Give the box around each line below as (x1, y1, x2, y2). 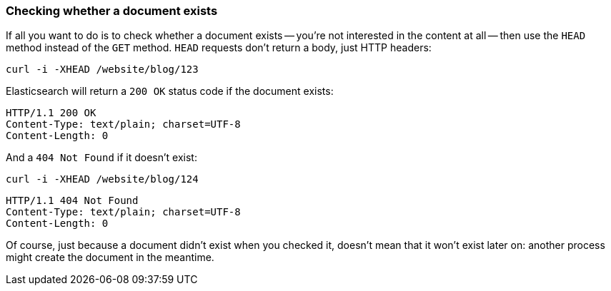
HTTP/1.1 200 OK (6, 107, 96, 119)
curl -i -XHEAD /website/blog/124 (6, 173, 199, 185)
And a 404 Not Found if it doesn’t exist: (6, 151, 197, 164)
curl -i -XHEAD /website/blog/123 (6, 63, 199, 76)
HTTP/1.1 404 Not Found (6, 195, 139, 207)
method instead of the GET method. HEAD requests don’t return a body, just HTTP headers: (6, 41, 432, 54)
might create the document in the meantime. (6, 251, 214, 264)
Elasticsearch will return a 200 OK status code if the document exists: (6, 85, 334, 98)
